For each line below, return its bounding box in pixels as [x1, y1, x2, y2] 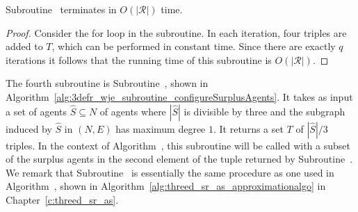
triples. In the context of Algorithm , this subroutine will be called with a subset [6, 138, 350, 152]
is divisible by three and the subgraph [184, 104, 345, 118]
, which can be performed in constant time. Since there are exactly [51, 39, 336, 54]
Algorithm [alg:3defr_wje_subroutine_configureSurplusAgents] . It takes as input [6, 89, 353, 104]
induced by [6, 121, 52, 136]
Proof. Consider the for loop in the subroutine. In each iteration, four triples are [6, 25, 347, 40]
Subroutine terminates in [6, 2, 117, 16]
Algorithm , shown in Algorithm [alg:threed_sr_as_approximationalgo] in [6, 179, 326, 193]
